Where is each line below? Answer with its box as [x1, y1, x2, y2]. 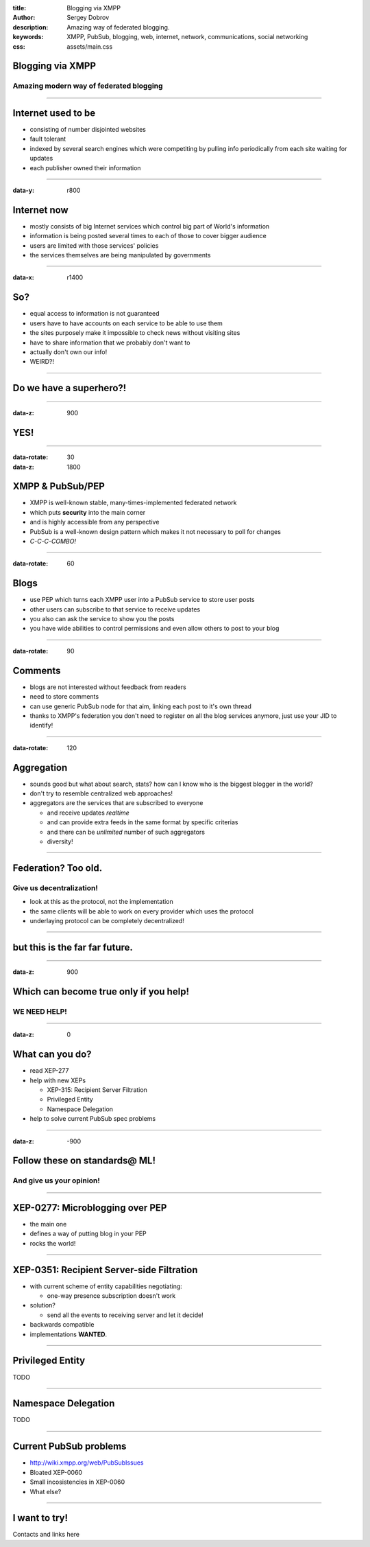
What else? [29, 1487, 62, 1496]
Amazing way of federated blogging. [66, 23, 170, 31]
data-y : [12, 186, 34, 194]
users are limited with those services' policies [29, 241, 159, 250]
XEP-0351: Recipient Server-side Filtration [12, 1264, 198, 1276]
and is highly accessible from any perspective [29, 518, 160, 526]
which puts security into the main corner [29, 508, 146, 516]
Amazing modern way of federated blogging [12, 81, 163, 91]
